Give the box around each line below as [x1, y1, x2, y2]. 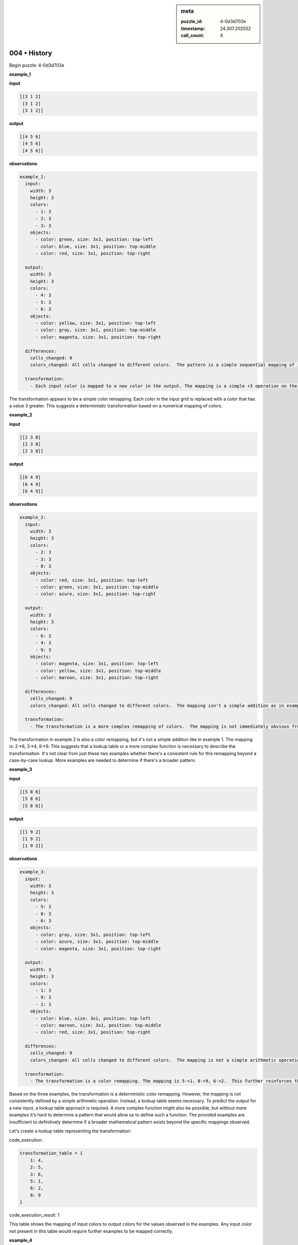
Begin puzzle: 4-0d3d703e [9, 62, 65, 68]
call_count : [181, 32, 205, 38]
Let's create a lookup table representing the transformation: [9, 1128, 132, 1134]
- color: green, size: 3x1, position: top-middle [35, 584, 159, 590]
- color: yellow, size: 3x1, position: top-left [35, 320, 156, 326]
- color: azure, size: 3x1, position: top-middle [35, 939, 159, 945]
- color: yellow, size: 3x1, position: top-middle [35, 668, 161, 673]
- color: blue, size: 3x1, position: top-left [35, 1015, 151, 1021]
